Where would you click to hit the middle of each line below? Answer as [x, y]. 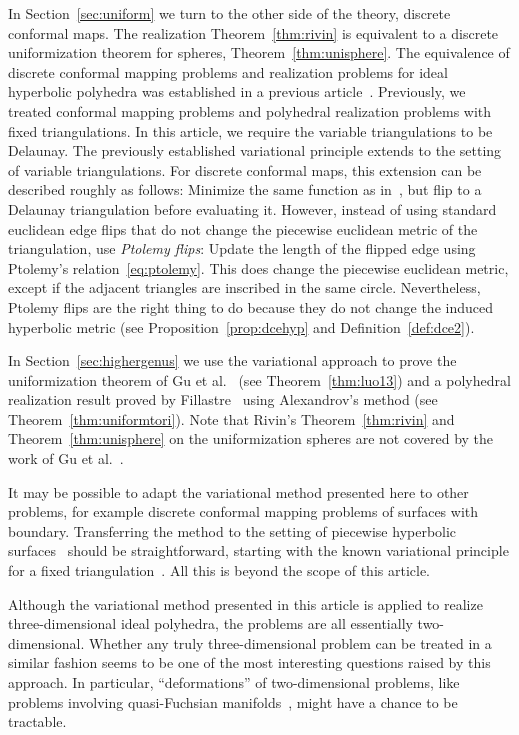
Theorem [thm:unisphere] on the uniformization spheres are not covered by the [251, 438]
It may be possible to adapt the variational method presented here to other [238, 491]
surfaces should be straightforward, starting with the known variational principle [258, 550]
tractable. [37, 721]
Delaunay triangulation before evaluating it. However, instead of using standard [252, 208]
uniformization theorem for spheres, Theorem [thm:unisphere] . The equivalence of [259, 52]
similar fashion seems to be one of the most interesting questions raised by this [249, 662]
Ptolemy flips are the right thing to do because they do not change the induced [250, 306]
